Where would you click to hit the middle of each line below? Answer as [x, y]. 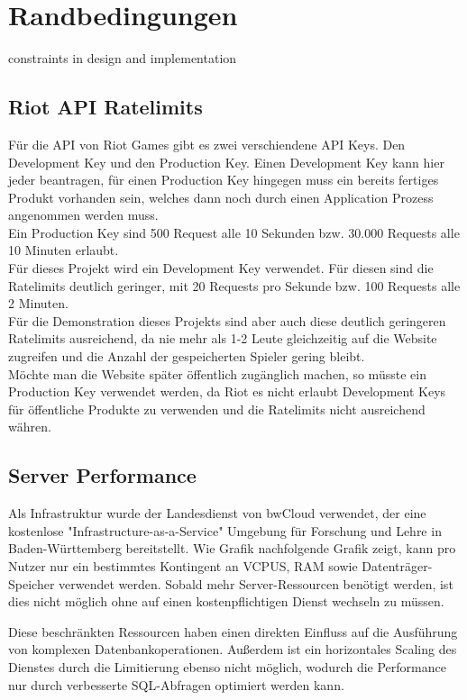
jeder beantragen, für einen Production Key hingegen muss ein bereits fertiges [224, 180]
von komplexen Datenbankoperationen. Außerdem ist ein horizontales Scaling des [233, 649]
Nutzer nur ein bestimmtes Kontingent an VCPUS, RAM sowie [183, 566]
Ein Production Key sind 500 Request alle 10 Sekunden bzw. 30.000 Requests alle [234, 232]
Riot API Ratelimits [105, 107]
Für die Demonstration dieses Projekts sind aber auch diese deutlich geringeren [227, 320]
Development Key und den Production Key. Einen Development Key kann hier [226, 162]
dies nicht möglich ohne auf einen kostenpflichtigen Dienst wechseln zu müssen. [226, 601]
